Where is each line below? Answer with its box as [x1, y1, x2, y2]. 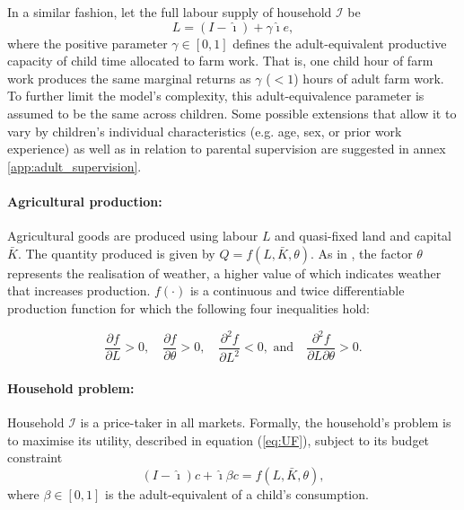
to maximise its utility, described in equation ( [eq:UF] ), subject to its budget [7, 430, 430, 449]
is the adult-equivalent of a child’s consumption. [105, 485, 369, 503]
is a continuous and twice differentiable [189, 281, 405, 300]
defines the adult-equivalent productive [232, 33, 447, 52]
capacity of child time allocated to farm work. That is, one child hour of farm [7, 51, 433, 70]
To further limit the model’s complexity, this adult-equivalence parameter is [7, 86, 425, 105]
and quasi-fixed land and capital [275, 226, 452, 245]
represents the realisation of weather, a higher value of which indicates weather [7, 263, 442, 282]
